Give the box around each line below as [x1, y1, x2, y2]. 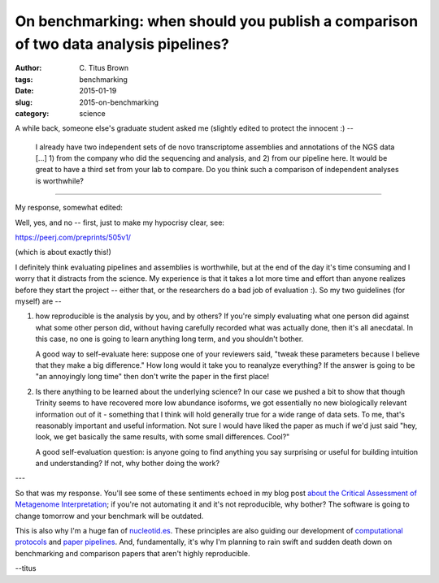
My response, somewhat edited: [15, 203, 124, 213]
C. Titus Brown [79, 63, 129, 73]
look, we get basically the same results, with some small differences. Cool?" [35, 432, 290, 442]
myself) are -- [15, 296, 62, 306]
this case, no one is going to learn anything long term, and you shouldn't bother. [35, 334, 304, 344]
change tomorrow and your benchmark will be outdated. [15, 511, 204, 520]
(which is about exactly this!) [15, 248, 111, 257]
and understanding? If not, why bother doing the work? [35, 459, 219, 469]
